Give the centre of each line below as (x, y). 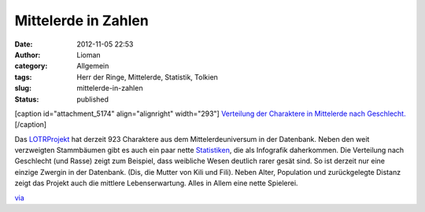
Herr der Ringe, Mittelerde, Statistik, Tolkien (147, 77)
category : (31, 66)
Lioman (89, 54)
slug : (23, 88)
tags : (23, 77)
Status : (27, 99)
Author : (28, 54)
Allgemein (93, 66)
